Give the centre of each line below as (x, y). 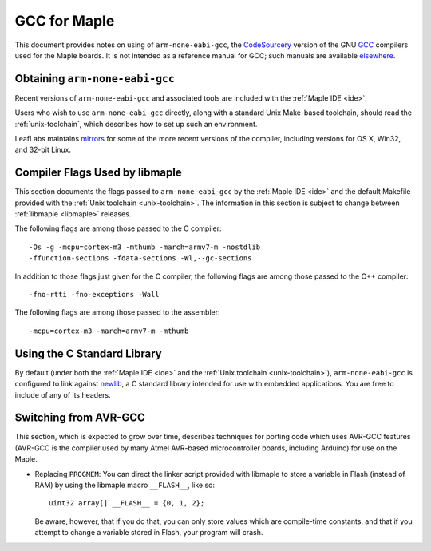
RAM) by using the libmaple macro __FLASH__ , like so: (125, 485)
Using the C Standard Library (89, 353)
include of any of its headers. (63, 394)
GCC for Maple (65, 21)
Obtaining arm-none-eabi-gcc (95, 79)
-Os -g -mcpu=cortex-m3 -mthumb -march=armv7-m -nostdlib (145, 247)
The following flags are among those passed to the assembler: (117, 312)
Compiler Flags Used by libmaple (99, 173)
